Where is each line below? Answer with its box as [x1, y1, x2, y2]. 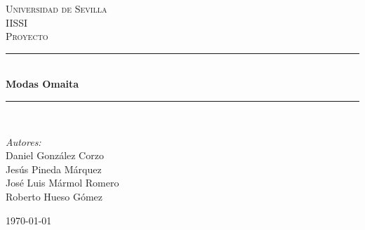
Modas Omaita [6, 76, 79, 91]
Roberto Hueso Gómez [6, 189, 103, 203]
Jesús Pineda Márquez [6, 161, 102, 176]
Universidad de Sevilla [6, 1, 107, 15]
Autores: [6, 134, 41, 149]
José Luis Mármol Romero [6, 175, 119, 190]
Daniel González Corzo [6, 148, 104, 163]
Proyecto [6, 29, 48, 43]
